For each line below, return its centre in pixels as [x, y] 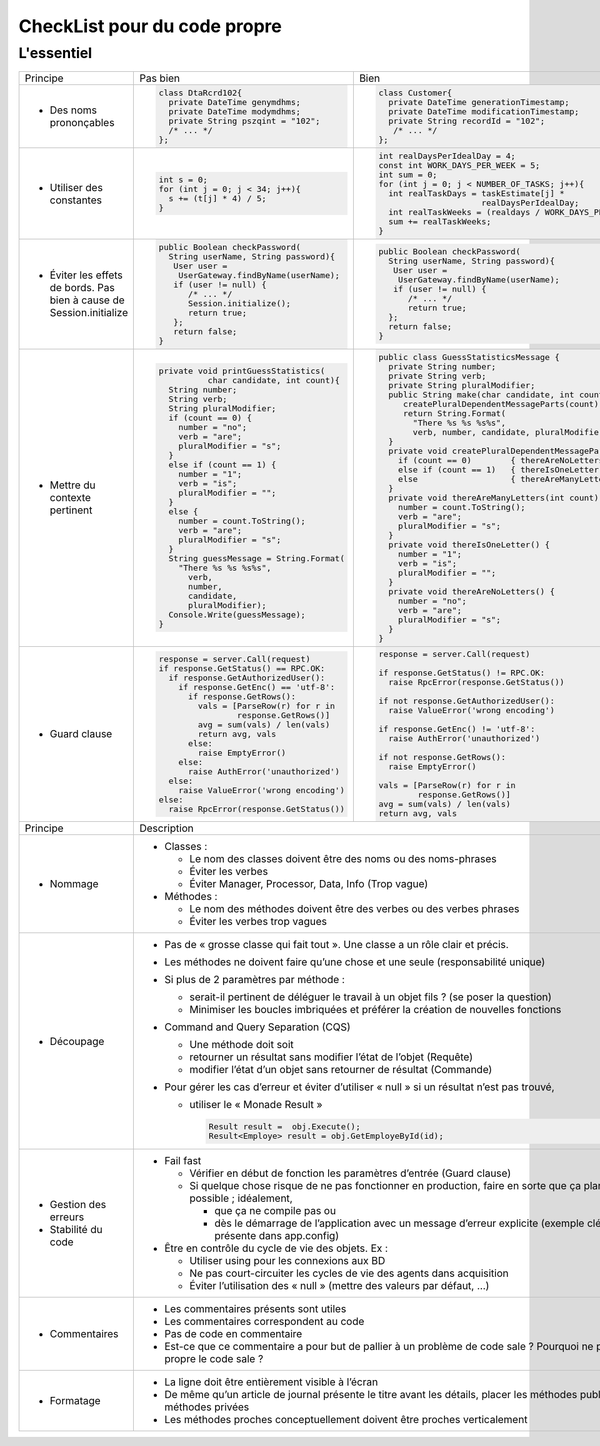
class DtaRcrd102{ [200, 93]
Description [166, 828]
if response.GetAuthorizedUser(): [247, 677]
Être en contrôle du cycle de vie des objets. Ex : [276, 1248]
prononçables [82, 123]
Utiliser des [76, 187]
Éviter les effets [86, 275]
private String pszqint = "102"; [244, 121]
